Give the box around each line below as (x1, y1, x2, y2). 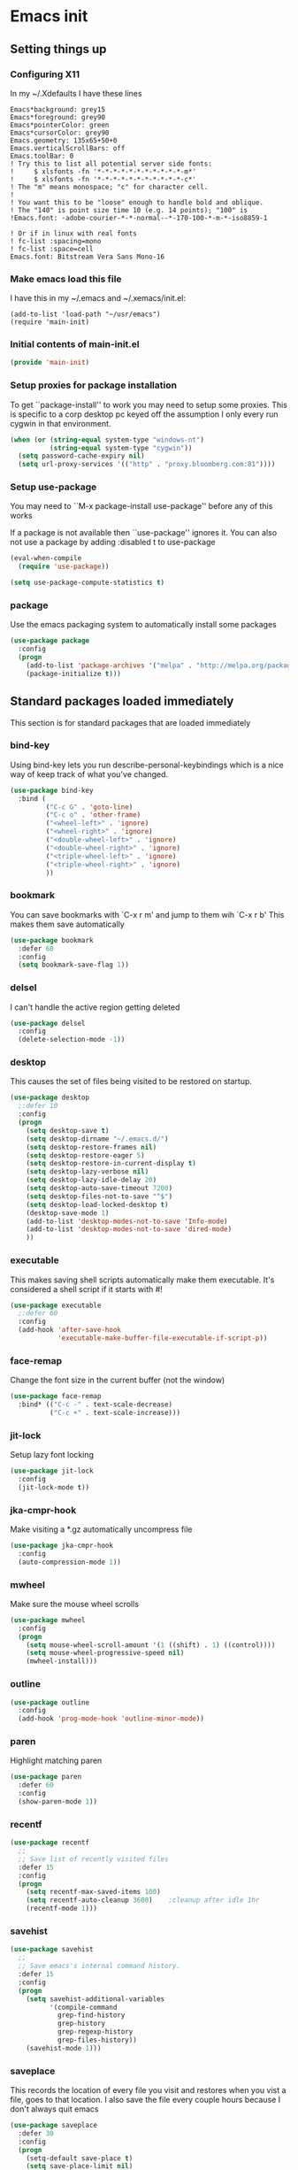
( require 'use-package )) (18, 562, 110, 572)
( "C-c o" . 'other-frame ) (45, 811, 141, 820)
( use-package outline (10, 1697, 90, 1707)
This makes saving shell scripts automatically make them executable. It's (10, 1274, 275, 1285)
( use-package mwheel (10, 1615, 87, 1625)
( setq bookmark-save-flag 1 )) (18, 960, 129, 970)
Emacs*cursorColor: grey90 (10, 128, 110, 137)
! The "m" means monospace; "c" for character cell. (10, 182, 209, 191)
